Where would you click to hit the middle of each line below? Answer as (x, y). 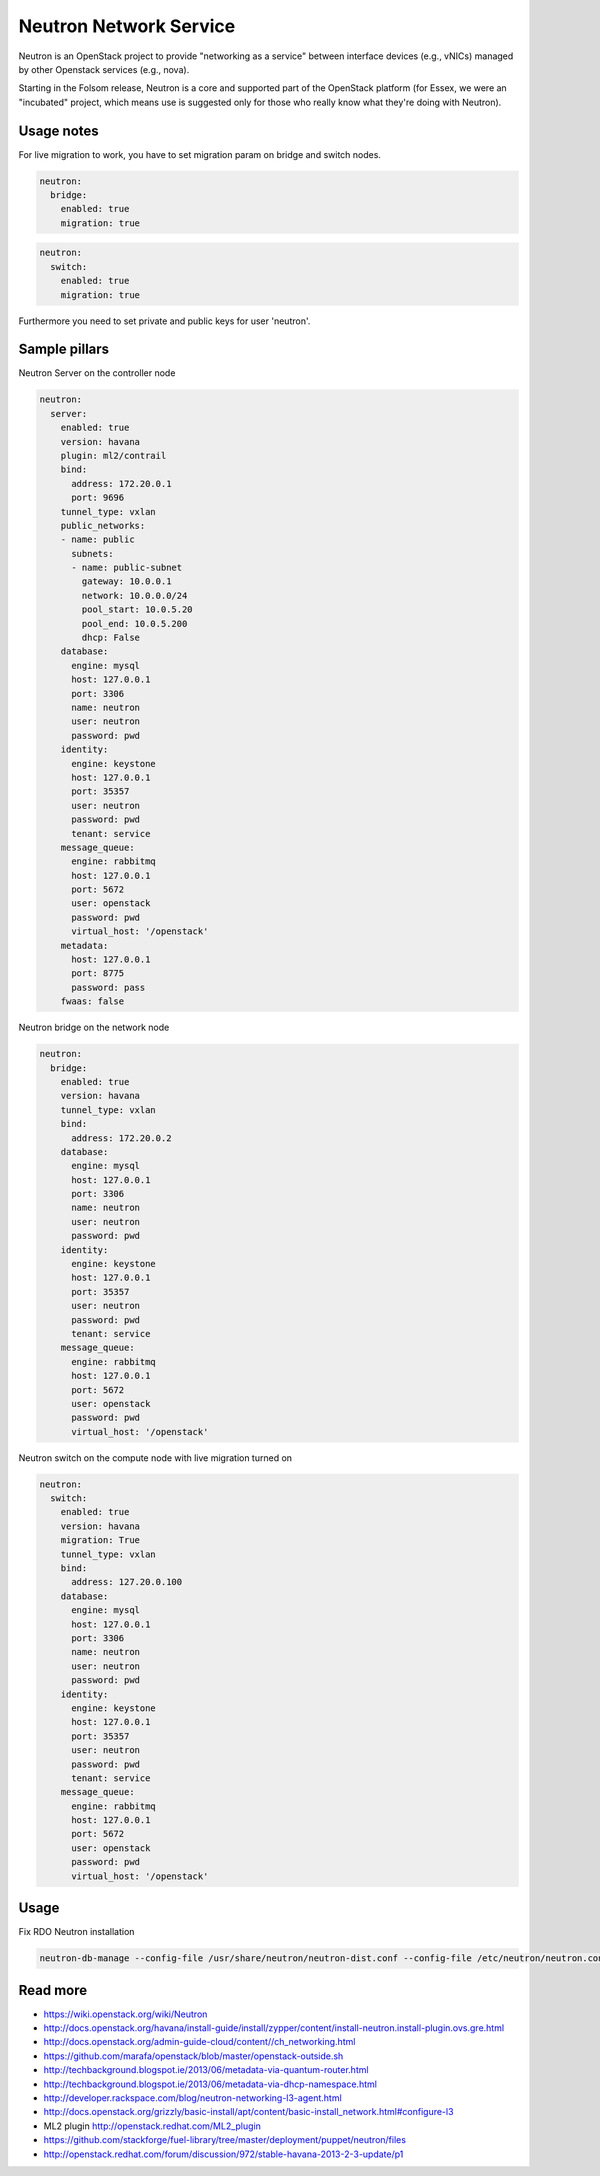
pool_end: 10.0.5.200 (134, 623)
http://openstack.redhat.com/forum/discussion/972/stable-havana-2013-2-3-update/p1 (223, 2154)
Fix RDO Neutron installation (76, 1932)
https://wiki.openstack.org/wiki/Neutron (125, 2014)
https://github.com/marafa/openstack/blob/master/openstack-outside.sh (193, 2056)
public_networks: (103, 525)
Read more (53, 1990)
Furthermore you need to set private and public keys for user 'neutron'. (164, 321)
